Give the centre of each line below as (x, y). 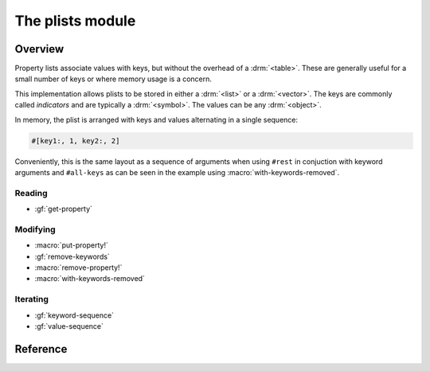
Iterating (32, 299)
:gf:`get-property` (64, 209)
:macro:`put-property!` (72, 245)
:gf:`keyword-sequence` (74, 315)
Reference (41, 349)
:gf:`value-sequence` (69, 326)
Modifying (35, 229)
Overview (39, 49)
